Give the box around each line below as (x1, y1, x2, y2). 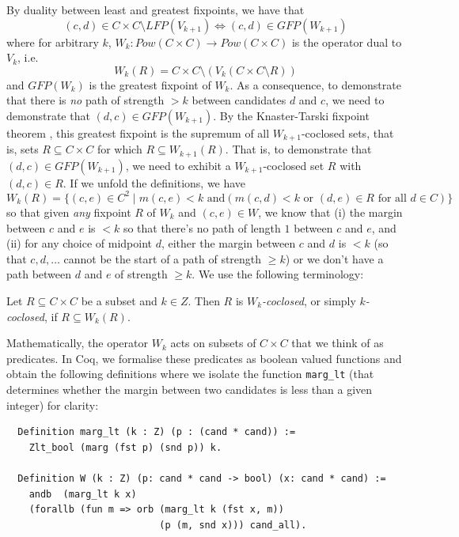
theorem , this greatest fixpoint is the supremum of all (6, 124, 270, 141)
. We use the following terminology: (192, 266, 364, 282)
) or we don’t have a (285, 250, 384, 267)
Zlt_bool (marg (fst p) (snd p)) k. (28, 441, 222, 453)
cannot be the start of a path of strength (63, 250, 262, 267)
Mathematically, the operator (6, 335, 148, 351)
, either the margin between (161, 235, 296, 251)
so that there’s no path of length (123, 219, 281, 236)
